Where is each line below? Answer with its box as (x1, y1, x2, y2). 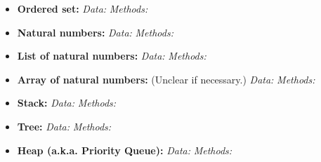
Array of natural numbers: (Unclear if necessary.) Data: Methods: (17, 72, 315, 86)
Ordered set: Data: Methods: (17, 1, 148, 15)
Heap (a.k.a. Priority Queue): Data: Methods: (17, 142, 232, 157)
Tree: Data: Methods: (17, 119, 112, 133)
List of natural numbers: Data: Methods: (17, 48, 207, 63)
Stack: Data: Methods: (17, 95, 117, 110)
